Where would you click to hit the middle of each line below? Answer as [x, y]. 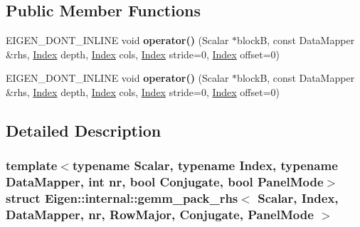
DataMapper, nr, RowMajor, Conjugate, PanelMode [160, 215]
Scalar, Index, [298, 198]
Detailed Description [84, 130]
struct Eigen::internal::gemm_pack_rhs [122, 198]
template [32, 165]
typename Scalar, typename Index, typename [205, 165]
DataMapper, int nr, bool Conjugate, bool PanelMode [165, 182]
